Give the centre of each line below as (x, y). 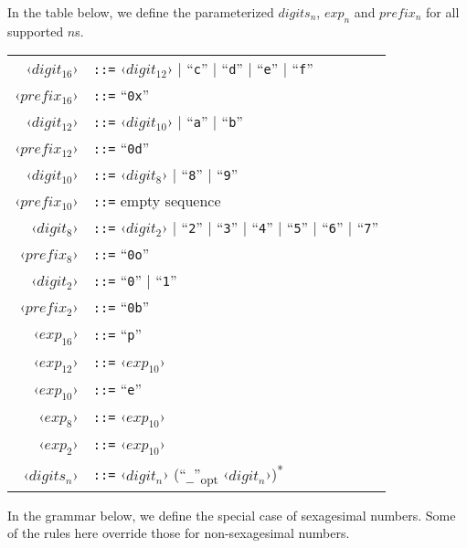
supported (36, 31)
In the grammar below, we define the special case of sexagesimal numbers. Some (232, 515)
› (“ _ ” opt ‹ (196, 475)
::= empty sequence (157, 201)
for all (443, 12)
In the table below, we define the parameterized (141, 12)
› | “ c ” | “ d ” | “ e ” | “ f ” (240, 68)
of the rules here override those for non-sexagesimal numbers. (179, 533)
